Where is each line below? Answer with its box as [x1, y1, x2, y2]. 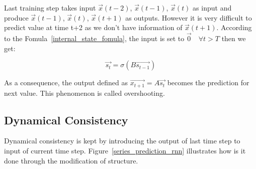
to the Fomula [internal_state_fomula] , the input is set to [4, 33, 185, 43]
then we [221, 33, 246, 43]
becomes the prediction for [167, 77, 249, 88]
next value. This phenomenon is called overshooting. [4, 87, 165, 98]
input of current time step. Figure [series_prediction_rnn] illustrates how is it [4, 145, 246, 156]
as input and [193, 3, 232, 13]
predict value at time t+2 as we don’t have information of [4, 22, 183, 33]
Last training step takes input [4, 3, 96, 13]
